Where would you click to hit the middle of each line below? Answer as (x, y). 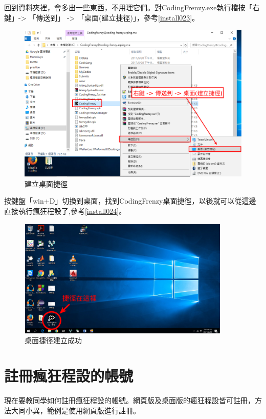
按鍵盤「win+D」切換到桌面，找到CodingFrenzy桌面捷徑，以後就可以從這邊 (130, 201)
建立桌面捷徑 (46, 183)
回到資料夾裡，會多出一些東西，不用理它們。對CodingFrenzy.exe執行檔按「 (128, 7)
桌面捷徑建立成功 (53, 340)
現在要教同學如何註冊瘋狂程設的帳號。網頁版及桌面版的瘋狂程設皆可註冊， (129, 400)
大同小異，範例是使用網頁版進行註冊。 (75, 410)
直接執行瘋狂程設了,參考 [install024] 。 (65, 211)
